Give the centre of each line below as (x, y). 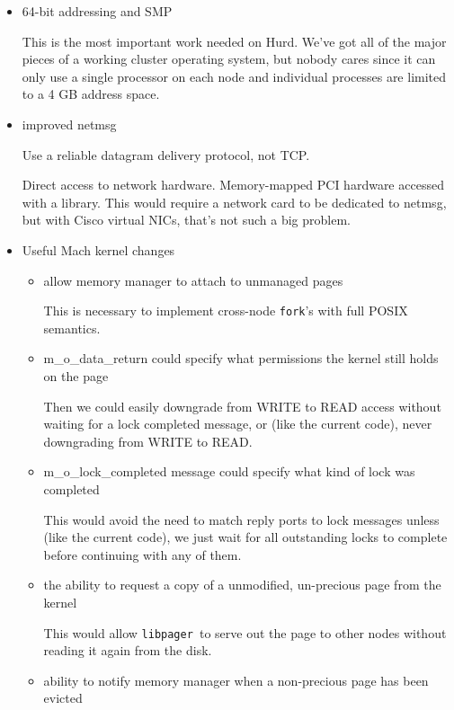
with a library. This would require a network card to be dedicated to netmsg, (234, 202)
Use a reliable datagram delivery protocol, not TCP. (166, 154)
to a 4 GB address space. (91, 94)
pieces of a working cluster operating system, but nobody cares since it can (229, 59)
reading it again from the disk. (128, 650)
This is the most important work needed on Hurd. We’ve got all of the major (234, 41)
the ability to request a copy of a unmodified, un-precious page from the (242, 585)
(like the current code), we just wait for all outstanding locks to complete (245, 537)
